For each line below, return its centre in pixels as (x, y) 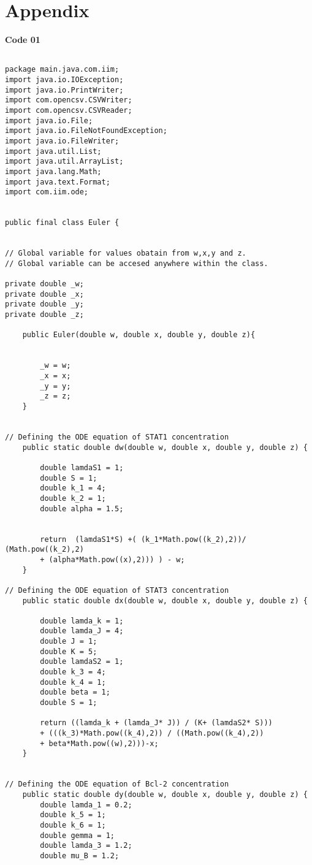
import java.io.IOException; (64, 80)
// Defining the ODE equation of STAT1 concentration (117, 437)
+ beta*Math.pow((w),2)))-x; (99, 743)
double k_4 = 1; (73, 682)
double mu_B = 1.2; (80, 855)
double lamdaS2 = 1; (82, 662)
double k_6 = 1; (73, 825)
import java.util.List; (53, 151)
